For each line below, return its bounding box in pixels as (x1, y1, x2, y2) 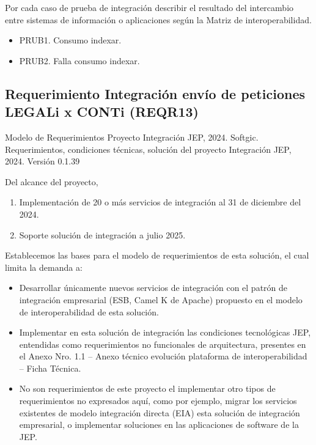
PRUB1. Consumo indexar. (19, 34, 122, 46)
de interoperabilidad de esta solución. (19, 305, 159, 318)
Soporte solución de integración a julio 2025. (19, 228, 186, 241)
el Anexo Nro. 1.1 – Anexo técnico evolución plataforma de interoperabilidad (19, 350, 307, 362)
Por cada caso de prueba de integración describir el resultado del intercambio (5, 1, 294, 13)
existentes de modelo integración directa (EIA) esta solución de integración (19, 406, 300, 419)
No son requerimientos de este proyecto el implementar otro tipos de (19, 382, 276, 395)
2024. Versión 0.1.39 (5, 155, 80, 167)
